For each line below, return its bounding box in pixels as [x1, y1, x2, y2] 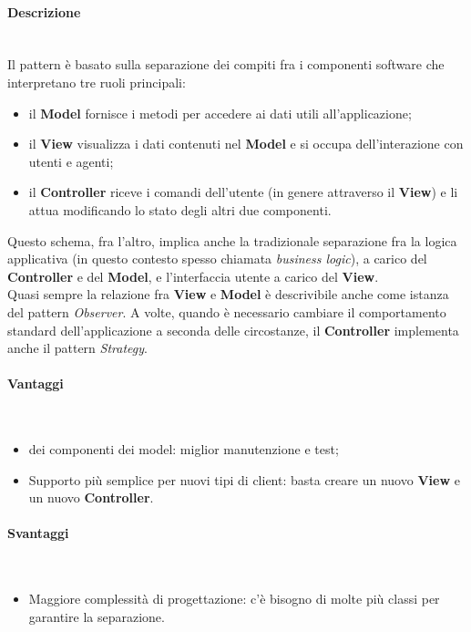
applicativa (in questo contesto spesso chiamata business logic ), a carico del [7, 249, 427, 268]
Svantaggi [7, 523, 69, 543]
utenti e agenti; [28, 151, 114, 171]
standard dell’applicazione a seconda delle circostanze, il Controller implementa [7, 320, 459, 339]
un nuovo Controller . [28, 488, 154, 507]
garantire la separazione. [28, 606, 165, 626]
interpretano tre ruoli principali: [7, 72, 186, 91]
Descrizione [7, 2, 81, 21]
